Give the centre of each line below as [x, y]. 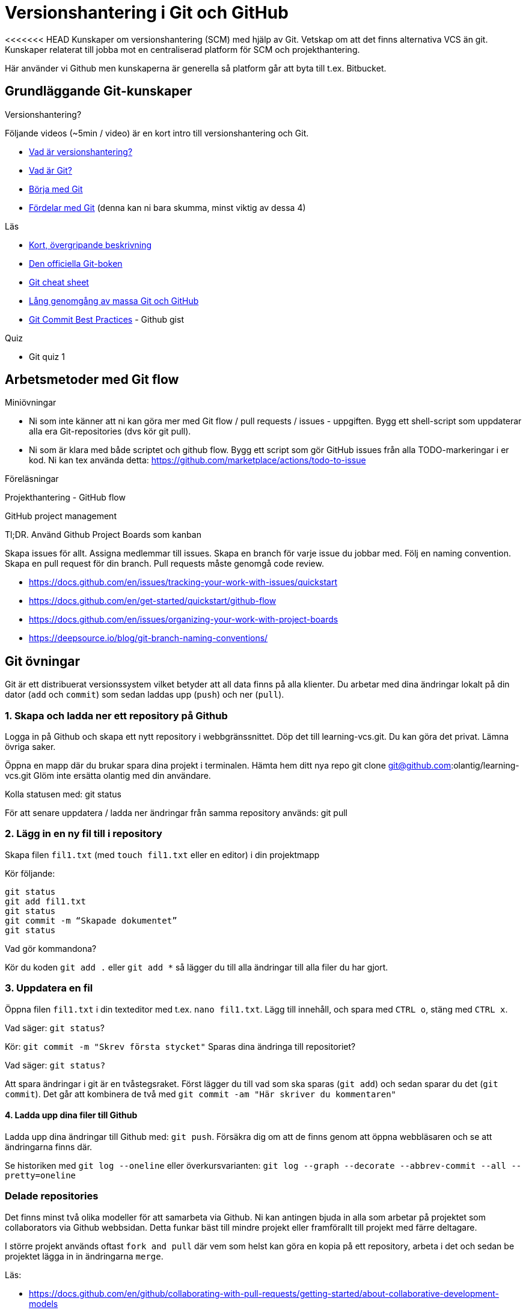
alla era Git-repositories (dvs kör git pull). [110, 431]
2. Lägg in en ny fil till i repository [84, 834]
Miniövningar [31, 403]
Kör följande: [30, 873]
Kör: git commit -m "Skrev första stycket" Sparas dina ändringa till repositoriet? [180, 1046]
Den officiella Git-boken [76, 263]
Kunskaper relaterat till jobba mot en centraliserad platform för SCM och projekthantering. [182, 49]
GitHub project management [61, 516]
